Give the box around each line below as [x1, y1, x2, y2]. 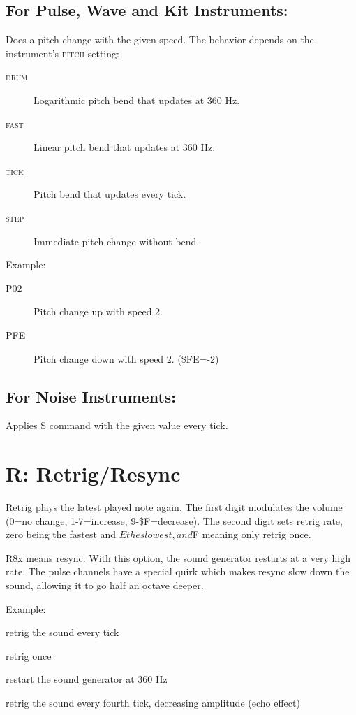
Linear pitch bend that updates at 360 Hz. [34, 140, 216, 154]
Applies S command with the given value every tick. [6, 418, 228, 433]
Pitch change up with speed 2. [34, 304, 163, 319]
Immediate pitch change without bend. [34, 233, 200, 248]
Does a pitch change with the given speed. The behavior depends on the [6, 32, 314, 47]
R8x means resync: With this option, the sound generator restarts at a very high [6, 550, 351, 565]
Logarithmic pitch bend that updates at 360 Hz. [34, 92, 240, 107]
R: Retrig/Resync [6, 459, 181, 488]
